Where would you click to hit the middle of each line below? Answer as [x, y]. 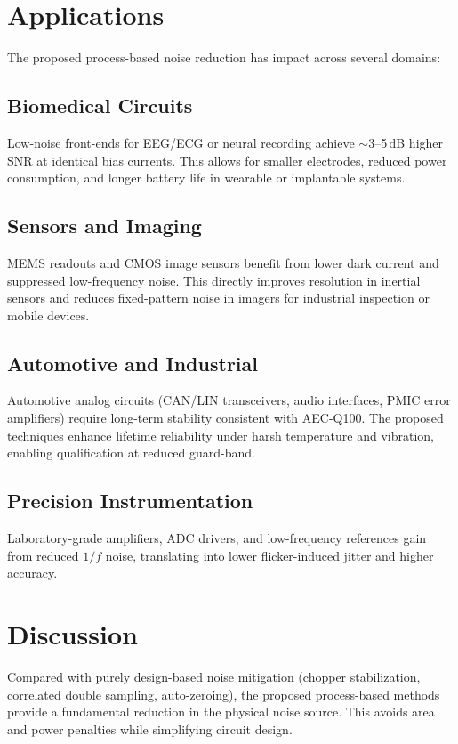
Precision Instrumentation [130, 501]
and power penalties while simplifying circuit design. [150, 728]
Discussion [72, 634]
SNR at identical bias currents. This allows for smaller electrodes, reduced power [227, 160]
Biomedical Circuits [100, 105]
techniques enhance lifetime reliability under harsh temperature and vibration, [221, 435]
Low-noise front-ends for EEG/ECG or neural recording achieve [181, 142]
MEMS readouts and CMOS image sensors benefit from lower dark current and [223, 262]
